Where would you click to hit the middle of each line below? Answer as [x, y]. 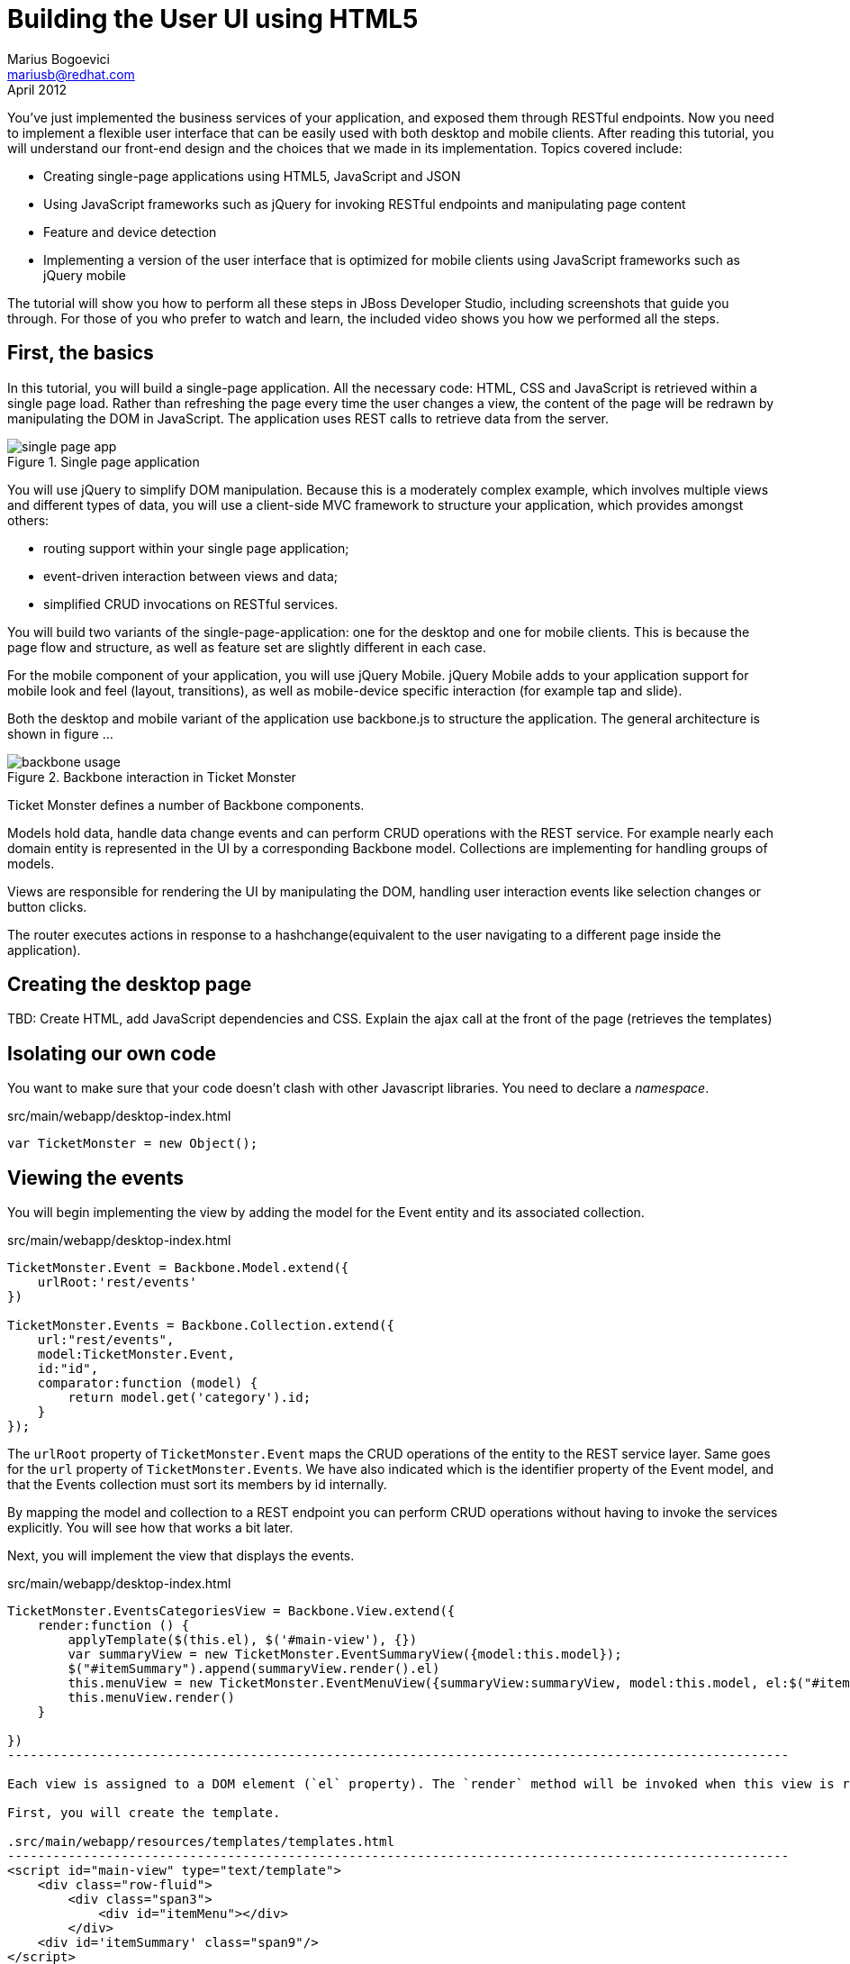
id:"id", [68, 1369]
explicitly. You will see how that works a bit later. [150, 1528]
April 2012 [37, 89]
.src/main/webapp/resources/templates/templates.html [201, 1842]
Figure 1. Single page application [104, 461]
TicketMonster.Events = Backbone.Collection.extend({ [201, 1326]
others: [28, 520]
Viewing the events [95, 1177]
